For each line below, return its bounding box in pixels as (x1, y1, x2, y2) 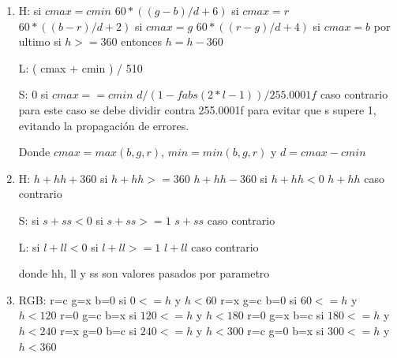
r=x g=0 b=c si (60, 322, 137, 338)
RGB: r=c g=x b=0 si (18, 291, 127, 308)
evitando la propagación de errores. (18, 117, 189, 133)
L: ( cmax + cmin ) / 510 (18, 59, 143, 76)
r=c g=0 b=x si (247, 322, 324, 338)
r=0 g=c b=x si (60, 307, 137, 323)
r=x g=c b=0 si (220, 291, 298, 308)
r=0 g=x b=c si (247, 307, 324, 323)
